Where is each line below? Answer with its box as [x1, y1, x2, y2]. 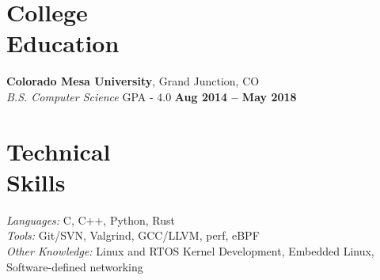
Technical [6, 134, 111, 167]
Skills [6, 165, 66, 198]
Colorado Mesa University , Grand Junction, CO [6, 73, 260, 89]
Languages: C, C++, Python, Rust [6, 211, 176, 228]
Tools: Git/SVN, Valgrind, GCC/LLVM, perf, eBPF [6, 227, 260, 244]
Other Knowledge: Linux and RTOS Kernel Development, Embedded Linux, [6, 243, 374, 259]
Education [6, 27, 120, 59]
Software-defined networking [6, 258, 143, 274]
